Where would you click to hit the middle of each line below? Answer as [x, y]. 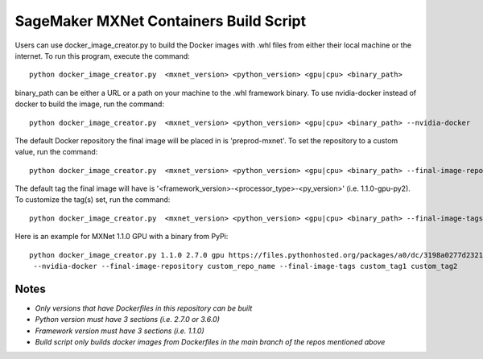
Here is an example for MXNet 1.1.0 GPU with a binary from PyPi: [122, 237]
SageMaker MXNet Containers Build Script [160, 21]
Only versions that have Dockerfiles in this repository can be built [144, 308]
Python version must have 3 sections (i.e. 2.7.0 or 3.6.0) [128, 320]
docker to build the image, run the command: [90, 104]
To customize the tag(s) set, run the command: [93, 200]
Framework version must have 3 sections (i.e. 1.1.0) [120, 331]
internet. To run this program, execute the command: [103, 56]
